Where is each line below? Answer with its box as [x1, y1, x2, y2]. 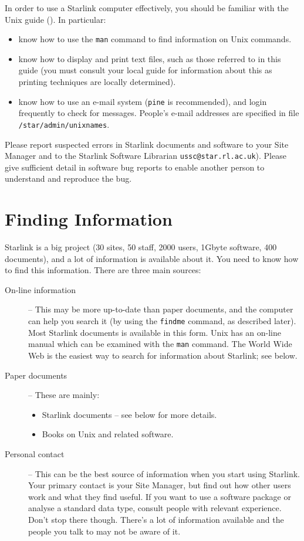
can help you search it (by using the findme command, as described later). [28, 315, 296, 327]
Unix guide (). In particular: [5, 13, 106, 25]
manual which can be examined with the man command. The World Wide [28, 338, 292, 350]
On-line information [5, 283, 76, 295]
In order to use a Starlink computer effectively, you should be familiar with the [5, 2, 289, 13]
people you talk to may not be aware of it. [28, 525, 181, 537]
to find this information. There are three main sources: [5, 264, 201, 276]
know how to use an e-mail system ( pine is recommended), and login [18, 95, 267, 107]
